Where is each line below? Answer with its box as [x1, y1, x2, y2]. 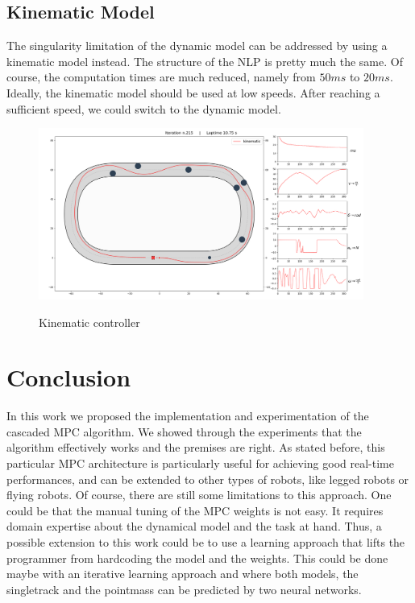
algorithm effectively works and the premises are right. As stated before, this [6, 439, 385, 456]
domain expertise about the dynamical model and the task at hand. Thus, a [6, 518, 382, 535]
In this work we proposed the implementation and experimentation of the [6, 407, 369, 424]
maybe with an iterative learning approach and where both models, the [6, 565, 359, 582]
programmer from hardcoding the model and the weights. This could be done [6, 549, 388, 566]
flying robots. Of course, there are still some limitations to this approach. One [6, 486, 392, 503]
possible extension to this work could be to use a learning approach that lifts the [6, 534, 405, 551]
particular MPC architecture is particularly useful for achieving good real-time [6, 455, 394, 472]
